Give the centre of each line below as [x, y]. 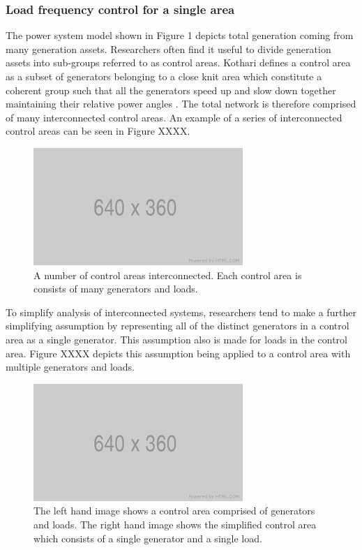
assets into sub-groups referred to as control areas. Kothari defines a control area [178, 62]
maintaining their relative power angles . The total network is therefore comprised [181, 104]
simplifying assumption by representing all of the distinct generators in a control [178, 326]
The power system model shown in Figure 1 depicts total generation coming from [180, 35]
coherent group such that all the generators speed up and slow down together [171, 90]
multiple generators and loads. [70, 367]
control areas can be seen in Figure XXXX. [98, 131]
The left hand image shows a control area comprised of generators [174, 511]
